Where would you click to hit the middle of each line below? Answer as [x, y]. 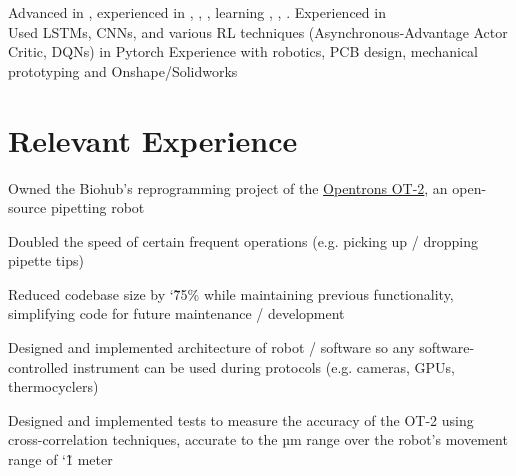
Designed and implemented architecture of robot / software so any [211, 347]
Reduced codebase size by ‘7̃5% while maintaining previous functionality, [231, 293]
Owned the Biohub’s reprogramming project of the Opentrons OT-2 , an [228, 187]
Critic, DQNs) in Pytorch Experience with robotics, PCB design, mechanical [243, 51]
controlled [38, 366]
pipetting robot [97, 207]
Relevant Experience [153, 139]
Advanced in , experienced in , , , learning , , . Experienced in [197, 12]
